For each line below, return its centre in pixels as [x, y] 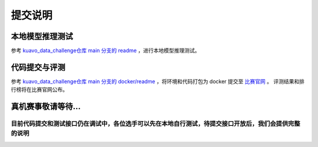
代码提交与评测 [38, 67]
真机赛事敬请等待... [46, 107]
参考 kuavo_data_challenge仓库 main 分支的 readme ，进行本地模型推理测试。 [105, 51]
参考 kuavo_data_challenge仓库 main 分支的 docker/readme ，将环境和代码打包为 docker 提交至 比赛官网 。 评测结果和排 [158, 81]
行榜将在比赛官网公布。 [39, 90]
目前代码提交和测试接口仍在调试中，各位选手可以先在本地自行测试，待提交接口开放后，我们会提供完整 [155, 124]
